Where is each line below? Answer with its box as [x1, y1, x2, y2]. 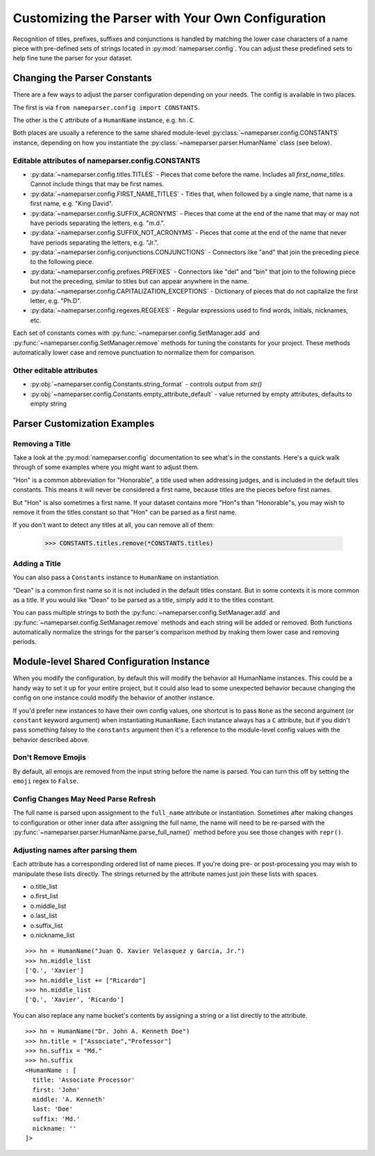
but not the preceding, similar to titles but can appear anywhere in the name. [30, 277, 249, 286]
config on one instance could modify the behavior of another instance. [12, 693, 215, 702]
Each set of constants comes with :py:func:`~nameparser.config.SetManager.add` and [12, 329, 260, 337]
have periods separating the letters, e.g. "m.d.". [30, 219, 166, 227]
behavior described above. [12, 735, 90, 743]
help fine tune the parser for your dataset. [12, 54, 133, 63]
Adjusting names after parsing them [12, 845, 137, 854]
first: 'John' [32, 1086, 81, 1093]
